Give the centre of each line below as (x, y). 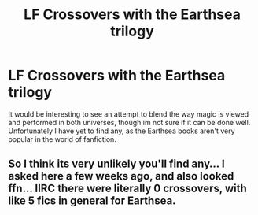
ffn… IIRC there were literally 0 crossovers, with (128, 189)
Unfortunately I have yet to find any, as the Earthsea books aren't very (122, 131)
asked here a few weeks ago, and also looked (121, 176)
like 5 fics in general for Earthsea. (92, 201)
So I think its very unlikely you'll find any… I (117, 164)
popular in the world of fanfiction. (62, 139)
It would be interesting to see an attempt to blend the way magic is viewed (129, 114)
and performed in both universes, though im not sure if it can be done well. (129, 122)
